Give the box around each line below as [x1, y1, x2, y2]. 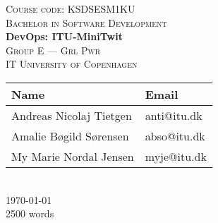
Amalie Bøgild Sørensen [11, 127, 129, 144]
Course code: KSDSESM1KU [6, 1, 135, 16]
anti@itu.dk [145, 107, 202, 123]
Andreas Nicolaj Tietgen [11, 107, 132, 123]
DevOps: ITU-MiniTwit [6, 29, 123, 44]
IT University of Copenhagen [6, 56, 138, 71]
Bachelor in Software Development [6, 15, 167, 30]
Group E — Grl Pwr [6, 42, 101, 57]
